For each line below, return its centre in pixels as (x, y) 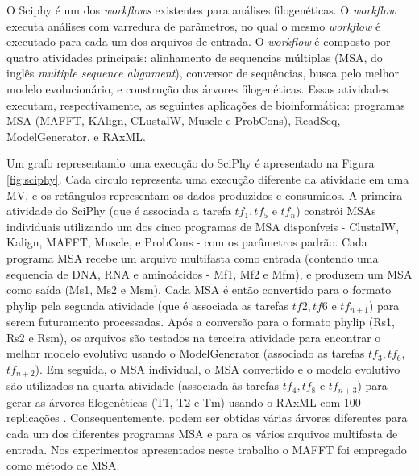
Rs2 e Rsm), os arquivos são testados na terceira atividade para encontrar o (194, 337)
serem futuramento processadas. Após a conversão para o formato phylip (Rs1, (201, 322)
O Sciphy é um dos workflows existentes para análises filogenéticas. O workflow (201, 10)
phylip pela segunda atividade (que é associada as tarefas (148, 305)
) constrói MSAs (336, 211)
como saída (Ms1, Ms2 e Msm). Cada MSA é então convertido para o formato (199, 290)
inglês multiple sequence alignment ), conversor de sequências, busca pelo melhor (203, 73)
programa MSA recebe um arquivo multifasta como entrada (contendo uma (193, 257)
